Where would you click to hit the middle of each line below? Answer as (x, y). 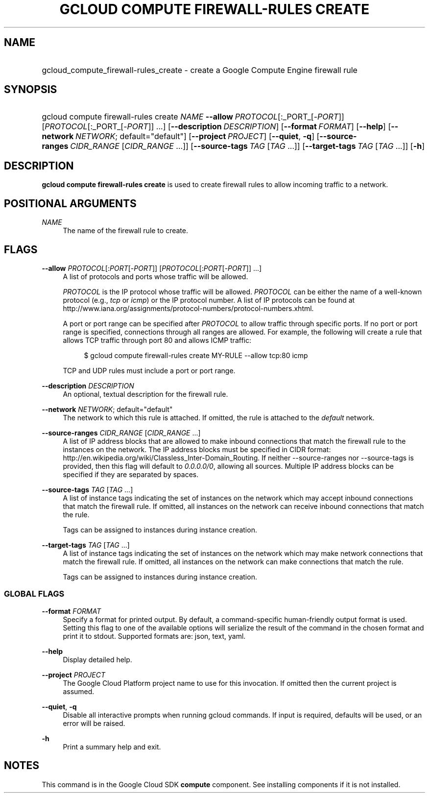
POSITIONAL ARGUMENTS (70, 203)
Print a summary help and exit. (112, 747)
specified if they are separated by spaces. (131, 474)
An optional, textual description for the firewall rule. (145, 394)
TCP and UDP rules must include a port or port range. (149, 370)
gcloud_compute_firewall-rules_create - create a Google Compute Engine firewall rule (200, 70)
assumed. (79, 691)
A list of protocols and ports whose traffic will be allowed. (155, 276)
